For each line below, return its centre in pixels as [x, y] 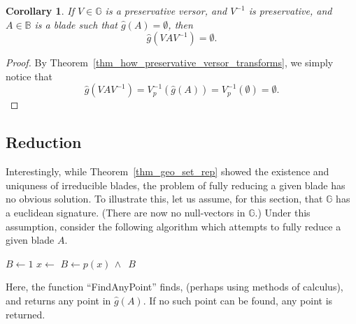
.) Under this [283, 212]
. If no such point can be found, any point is [238, 300]
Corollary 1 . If [40, 10]
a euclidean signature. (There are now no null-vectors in [126, 212]
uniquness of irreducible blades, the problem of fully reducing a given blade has [176, 185]
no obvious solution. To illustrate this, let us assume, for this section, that [164, 199]
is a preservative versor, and [166, 10]
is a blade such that [76, 24]
